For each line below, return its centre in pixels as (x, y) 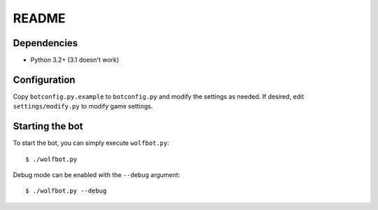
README (39, 18)
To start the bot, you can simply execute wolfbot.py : (91, 143)
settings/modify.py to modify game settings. (83, 106)
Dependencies (45, 43)
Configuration (44, 79)
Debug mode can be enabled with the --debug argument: (97, 175)
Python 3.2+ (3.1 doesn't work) (75, 60)
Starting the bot (48, 126)
